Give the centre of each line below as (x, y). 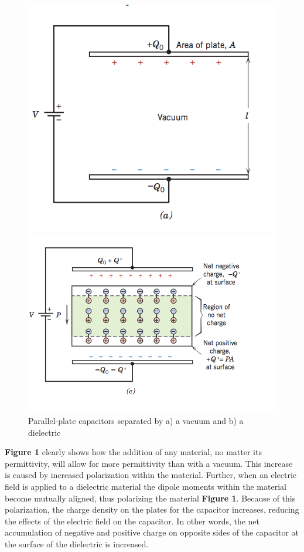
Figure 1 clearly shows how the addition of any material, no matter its (133, 452)
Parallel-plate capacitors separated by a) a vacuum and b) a (136, 420)
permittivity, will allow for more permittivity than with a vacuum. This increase (149, 463)
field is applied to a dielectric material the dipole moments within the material (146, 486)
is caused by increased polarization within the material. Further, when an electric (151, 475)
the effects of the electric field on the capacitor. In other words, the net (132, 521)
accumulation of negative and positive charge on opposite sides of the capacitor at (152, 532)
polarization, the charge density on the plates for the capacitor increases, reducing (152, 509)
